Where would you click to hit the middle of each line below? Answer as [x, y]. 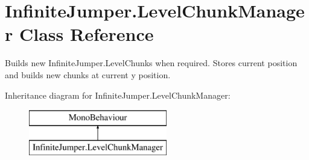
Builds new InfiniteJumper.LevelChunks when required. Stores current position [151, 63]
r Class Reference [79, 34]
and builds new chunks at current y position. [88, 74]
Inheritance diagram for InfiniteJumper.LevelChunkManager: [118, 95]
